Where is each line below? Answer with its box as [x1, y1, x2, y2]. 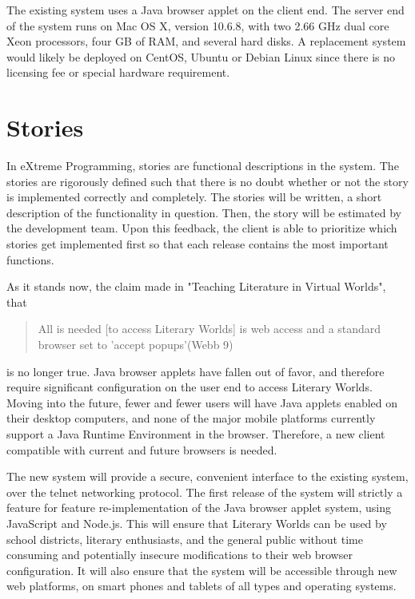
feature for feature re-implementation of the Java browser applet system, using [6, 499, 391, 516]
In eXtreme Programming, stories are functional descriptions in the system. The [6, 157, 399, 174]
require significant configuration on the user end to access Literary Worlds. [6, 379, 373, 395]
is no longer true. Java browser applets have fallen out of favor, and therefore [6, 363, 385, 379]
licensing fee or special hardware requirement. [6, 64, 230, 81]
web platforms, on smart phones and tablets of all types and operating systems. [6, 577, 397, 594]
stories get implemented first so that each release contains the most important [6, 236, 389, 252]
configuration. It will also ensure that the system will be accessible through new [6, 561, 397, 578]
